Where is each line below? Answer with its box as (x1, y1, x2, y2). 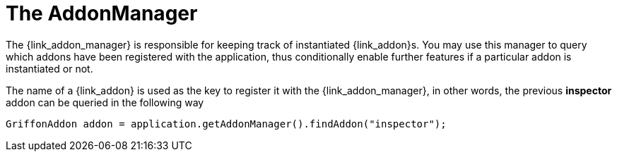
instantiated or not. (6, 62, 93, 75)
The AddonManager (6, 1, 198, 25)
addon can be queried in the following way (6, 96, 204, 108)
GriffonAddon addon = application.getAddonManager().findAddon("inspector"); (6, 118, 447, 130)
